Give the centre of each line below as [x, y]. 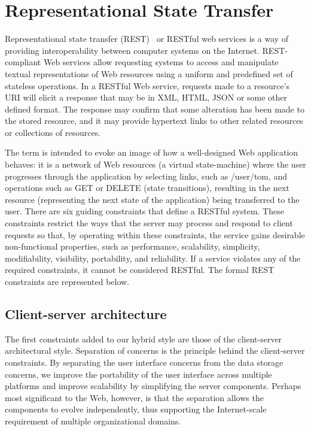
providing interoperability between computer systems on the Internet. [132, 50]
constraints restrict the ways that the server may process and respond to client [149, 223]
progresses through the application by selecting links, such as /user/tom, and [146, 176]
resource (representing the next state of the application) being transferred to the [152, 199]
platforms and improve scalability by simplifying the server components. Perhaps [153, 386]
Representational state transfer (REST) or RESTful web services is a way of [147, 39]
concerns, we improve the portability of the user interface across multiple [138, 374]
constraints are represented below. [67, 281]
